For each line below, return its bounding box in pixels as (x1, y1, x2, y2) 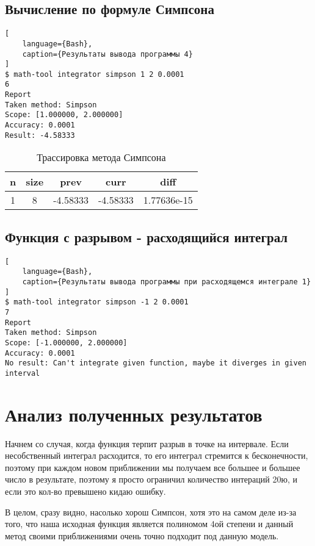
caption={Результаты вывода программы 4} (22, 49, 193, 59)
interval (5, 368, 40, 378)
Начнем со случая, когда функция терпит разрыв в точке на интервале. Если (5, 437, 289, 450)
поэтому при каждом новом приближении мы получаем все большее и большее (5, 461, 300, 473)
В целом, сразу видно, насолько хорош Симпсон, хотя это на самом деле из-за (5, 505, 297, 518)
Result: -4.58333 (5, 131, 75, 140)
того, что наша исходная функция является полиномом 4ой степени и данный (5, 517, 294, 530)
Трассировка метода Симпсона (37, 150, 166, 165)
